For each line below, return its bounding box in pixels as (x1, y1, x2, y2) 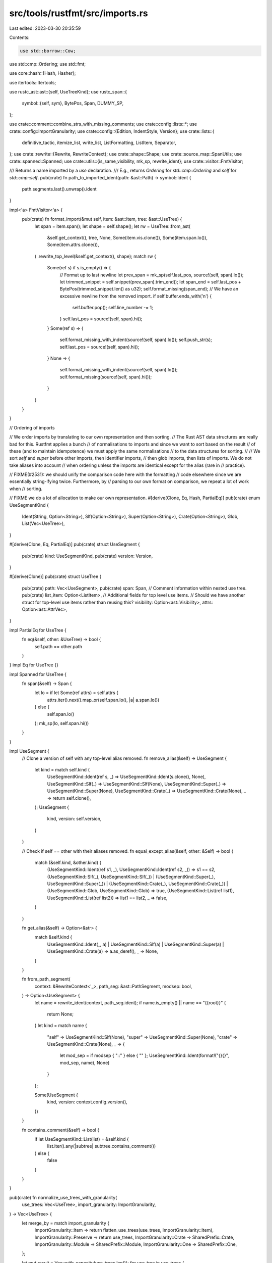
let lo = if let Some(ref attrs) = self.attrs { (34, 690, 118, 696)
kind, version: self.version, (47, 816, 102, 822)
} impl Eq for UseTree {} (9, 662, 59, 668)
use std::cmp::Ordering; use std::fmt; (9, 61, 86, 67)
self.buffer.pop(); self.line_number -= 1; (72, 305, 153, 311)
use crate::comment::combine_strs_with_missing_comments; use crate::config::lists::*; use (9, 121, 197, 127)
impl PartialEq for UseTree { (9, 627, 66, 633)
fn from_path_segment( (22, 976, 71, 982)
